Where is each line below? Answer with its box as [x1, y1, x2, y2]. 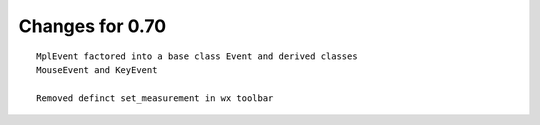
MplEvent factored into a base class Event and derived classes [36, 50, 359, 62]
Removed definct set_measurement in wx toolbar [36, 92, 274, 104]
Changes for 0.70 [18, 15, 167, 37]
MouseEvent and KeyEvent [36, 64, 158, 75]
